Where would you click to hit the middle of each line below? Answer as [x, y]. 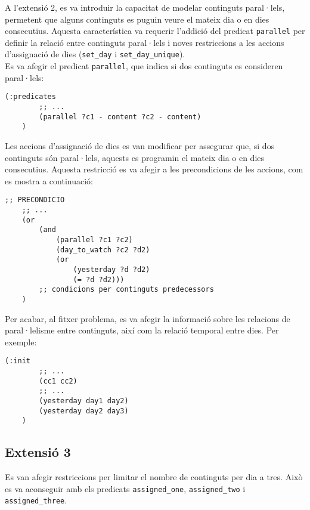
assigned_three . [36, 500]
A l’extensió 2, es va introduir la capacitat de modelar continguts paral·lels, [145, 7]
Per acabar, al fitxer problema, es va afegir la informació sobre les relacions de [148, 318]
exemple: [21, 341]
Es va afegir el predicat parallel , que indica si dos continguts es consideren [144, 66]
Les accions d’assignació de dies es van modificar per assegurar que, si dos [140, 145]
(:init [18, 361]
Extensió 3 [38, 452]
